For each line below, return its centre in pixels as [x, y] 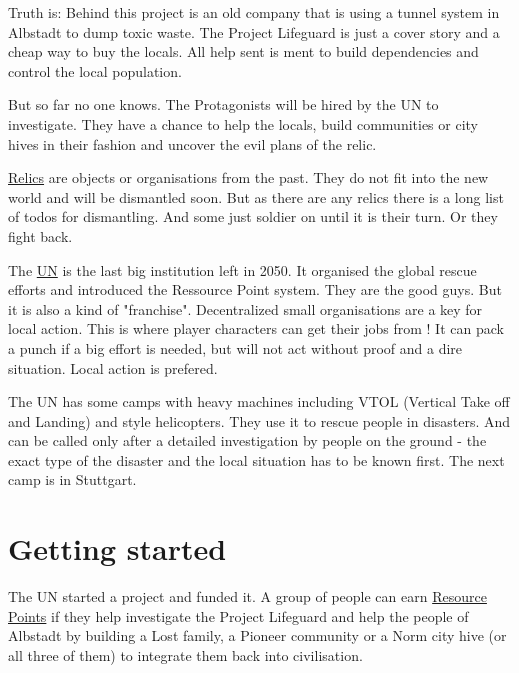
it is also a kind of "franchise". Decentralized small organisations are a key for [245, 308]
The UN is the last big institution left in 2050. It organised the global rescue [242, 269]
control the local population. [95, 70]
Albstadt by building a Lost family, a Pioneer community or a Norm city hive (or [257, 635]
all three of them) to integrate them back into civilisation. [185, 654]
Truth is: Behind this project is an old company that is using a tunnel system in [254, 12]
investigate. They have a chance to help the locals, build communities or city [243, 123]
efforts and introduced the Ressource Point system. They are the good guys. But [255, 289]
